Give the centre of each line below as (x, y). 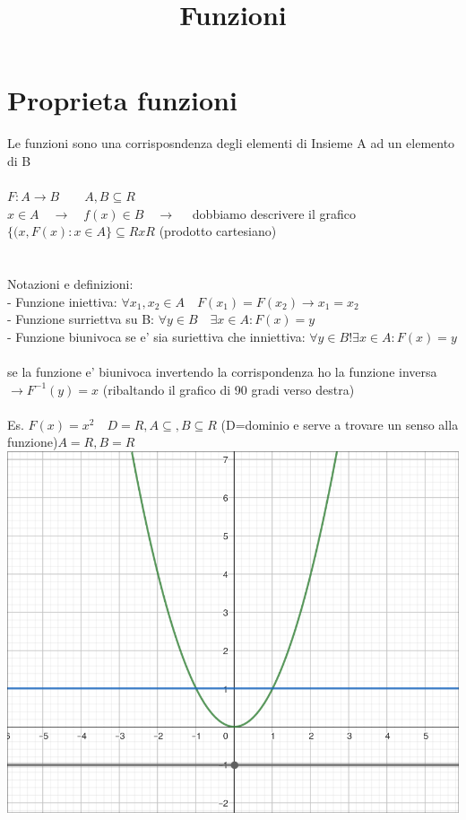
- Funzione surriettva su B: (81, 319)
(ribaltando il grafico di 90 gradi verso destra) (229, 389)
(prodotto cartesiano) (218, 231)
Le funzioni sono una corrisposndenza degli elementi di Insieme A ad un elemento (231, 143)
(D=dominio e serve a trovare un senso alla (340, 424)
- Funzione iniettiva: (62, 301)
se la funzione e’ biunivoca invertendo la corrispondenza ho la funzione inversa (222, 372)
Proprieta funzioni (122, 100)
